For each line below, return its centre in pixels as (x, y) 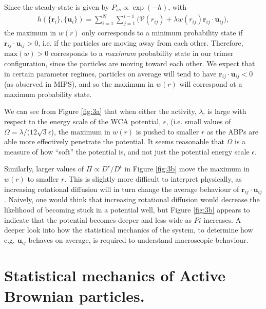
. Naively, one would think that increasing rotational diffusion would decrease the (132, 199)
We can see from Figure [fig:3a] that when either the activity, (100, 111)
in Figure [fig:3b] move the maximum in (187, 169)
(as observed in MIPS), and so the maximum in (79, 84)
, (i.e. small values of (198, 121)
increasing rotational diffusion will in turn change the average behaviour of (122, 189)
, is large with (225, 111)
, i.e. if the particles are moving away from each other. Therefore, (141, 42)
